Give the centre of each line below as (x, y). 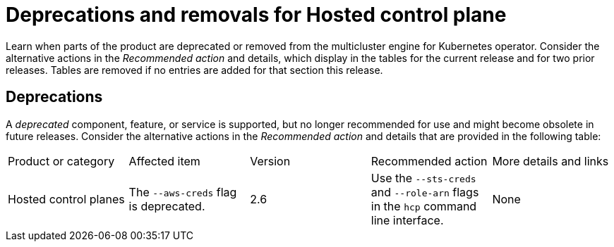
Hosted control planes (66, 199)
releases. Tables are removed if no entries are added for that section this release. (194, 70)
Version (270, 161)
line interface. (407, 220)
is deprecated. (167, 206)
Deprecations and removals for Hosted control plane (256, 15)
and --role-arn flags (425, 192)
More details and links (550, 161)
